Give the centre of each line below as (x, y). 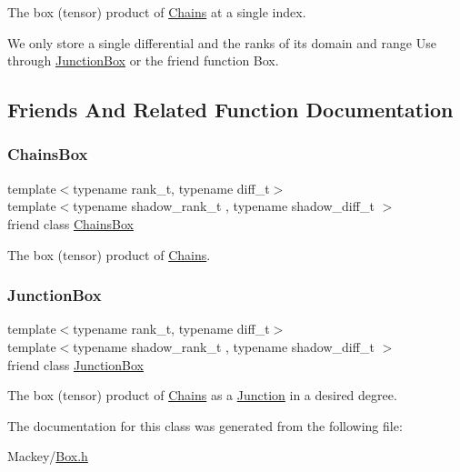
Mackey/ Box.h (48, 456)
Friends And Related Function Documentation (230, 110)
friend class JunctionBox (75, 364)
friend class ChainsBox (70, 223)
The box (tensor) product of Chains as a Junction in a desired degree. (202, 395)
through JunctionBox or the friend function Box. (143, 60)
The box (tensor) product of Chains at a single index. (157, 12)
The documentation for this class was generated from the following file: (205, 425)
